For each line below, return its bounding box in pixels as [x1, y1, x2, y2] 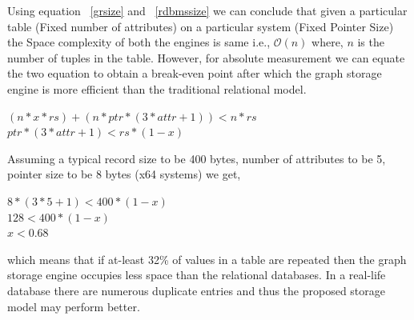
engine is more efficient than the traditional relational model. [7, 80, 307, 97]
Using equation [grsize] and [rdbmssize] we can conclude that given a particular [7, 2, 408, 18]
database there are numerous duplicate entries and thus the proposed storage [7, 282, 386, 298]
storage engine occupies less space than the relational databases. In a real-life [7, 266, 386, 283]
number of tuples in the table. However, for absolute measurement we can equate [7, 49, 405, 66]
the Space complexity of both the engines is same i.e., [7, 34, 271, 50]
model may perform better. [7, 298, 140, 314]
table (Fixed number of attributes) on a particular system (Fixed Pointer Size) [7, 18, 394, 34]
